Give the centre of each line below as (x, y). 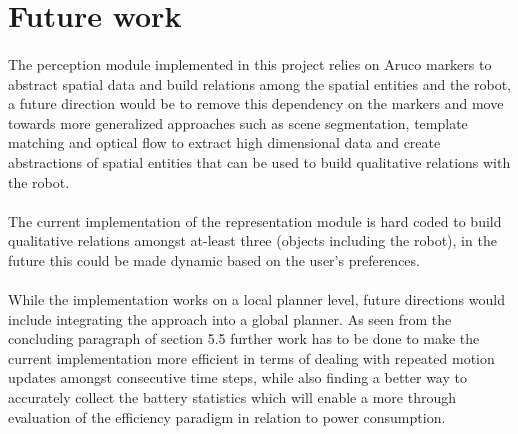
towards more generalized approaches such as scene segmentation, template (238, 122)
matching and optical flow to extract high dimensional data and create (224, 142)
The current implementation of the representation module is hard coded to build (255, 220)
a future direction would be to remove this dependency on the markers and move (256, 103)
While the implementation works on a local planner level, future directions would (256, 299)
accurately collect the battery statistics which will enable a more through (232, 397)
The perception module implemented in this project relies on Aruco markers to (250, 63)
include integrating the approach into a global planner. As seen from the (230, 318)
